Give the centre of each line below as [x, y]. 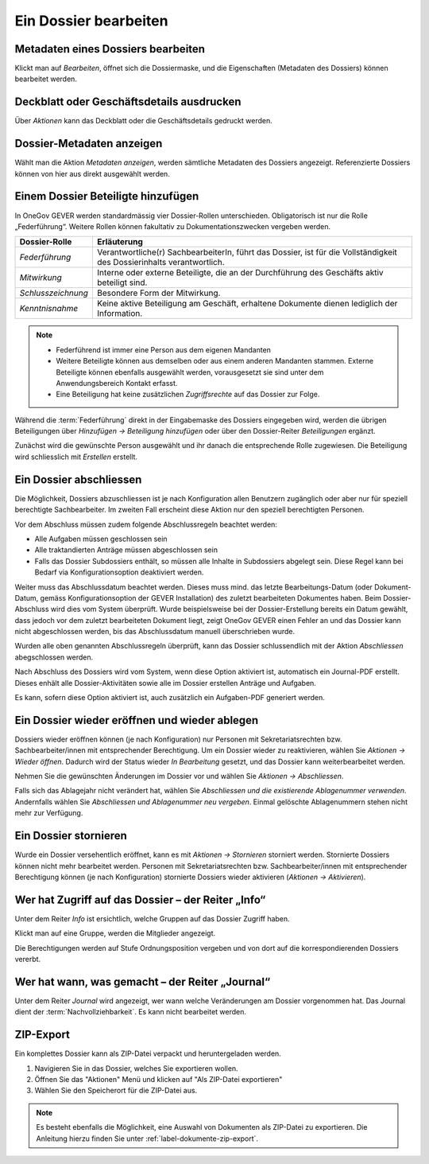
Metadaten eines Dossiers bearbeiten [110, 49]
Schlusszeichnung [54, 293]
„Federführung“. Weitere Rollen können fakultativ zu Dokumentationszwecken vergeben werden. [173, 226]
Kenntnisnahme [49, 309]
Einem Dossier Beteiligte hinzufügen [107, 196]
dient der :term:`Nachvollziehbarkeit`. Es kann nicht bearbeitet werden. [130, 1012]
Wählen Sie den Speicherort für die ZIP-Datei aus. [116, 1091]
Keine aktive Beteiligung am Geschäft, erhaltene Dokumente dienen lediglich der [247, 304]
